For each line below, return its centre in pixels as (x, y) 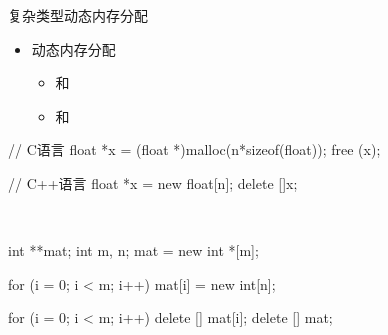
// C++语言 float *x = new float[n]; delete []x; (153, 182)
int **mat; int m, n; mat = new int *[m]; (133, 250)
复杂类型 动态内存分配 (78, 15)
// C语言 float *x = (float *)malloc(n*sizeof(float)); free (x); (194, 149)
